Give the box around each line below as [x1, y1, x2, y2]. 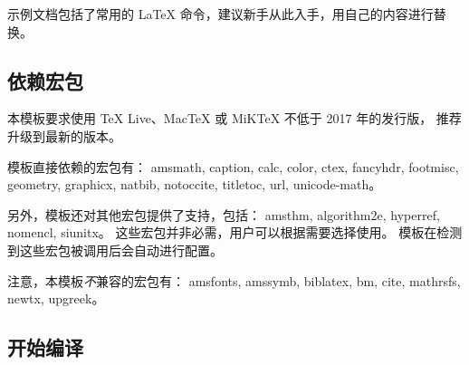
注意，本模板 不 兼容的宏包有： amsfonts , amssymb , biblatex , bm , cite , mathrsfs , [7, 271, 461, 290]
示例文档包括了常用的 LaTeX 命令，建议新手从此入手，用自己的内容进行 [7, 5, 434, 23]
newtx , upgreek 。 [7, 289, 105, 308]
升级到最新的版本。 [7, 126, 121, 145]
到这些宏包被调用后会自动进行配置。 [7, 240, 223, 259]
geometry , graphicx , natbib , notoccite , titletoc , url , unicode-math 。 [7, 175, 382, 194]
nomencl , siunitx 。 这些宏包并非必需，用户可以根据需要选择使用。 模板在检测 [7, 223, 463, 242]
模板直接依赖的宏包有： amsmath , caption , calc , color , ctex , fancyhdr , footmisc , [7, 157, 459, 176]
